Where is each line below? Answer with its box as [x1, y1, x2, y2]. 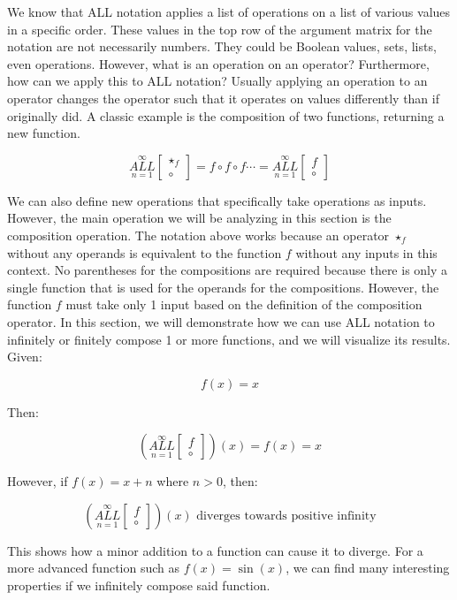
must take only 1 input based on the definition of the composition [65, 295, 423, 314]
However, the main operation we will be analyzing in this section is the [7, 209, 392, 227]
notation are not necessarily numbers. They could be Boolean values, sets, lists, [7, 37, 437, 56]
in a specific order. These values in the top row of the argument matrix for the [7, 19, 432, 38]
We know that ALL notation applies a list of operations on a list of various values [7, 3, 451, 20]
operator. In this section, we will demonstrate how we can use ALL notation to [7, 312, 435, 330]
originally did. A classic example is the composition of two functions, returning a [7, 106, 445, 125]
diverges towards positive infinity [196, 509, 377, 522]
